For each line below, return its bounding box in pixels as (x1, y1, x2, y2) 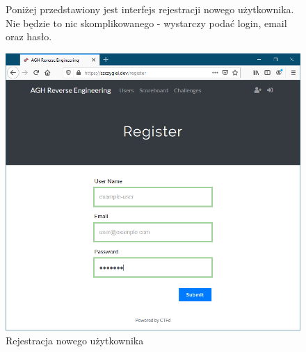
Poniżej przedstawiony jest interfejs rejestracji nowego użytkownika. (6, 2, 294, 16)
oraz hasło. (6, 29, 52, 44)
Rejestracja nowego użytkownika (6, 333, 144, 347)
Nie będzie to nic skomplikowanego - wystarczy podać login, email (6, 15, 287, 30)
